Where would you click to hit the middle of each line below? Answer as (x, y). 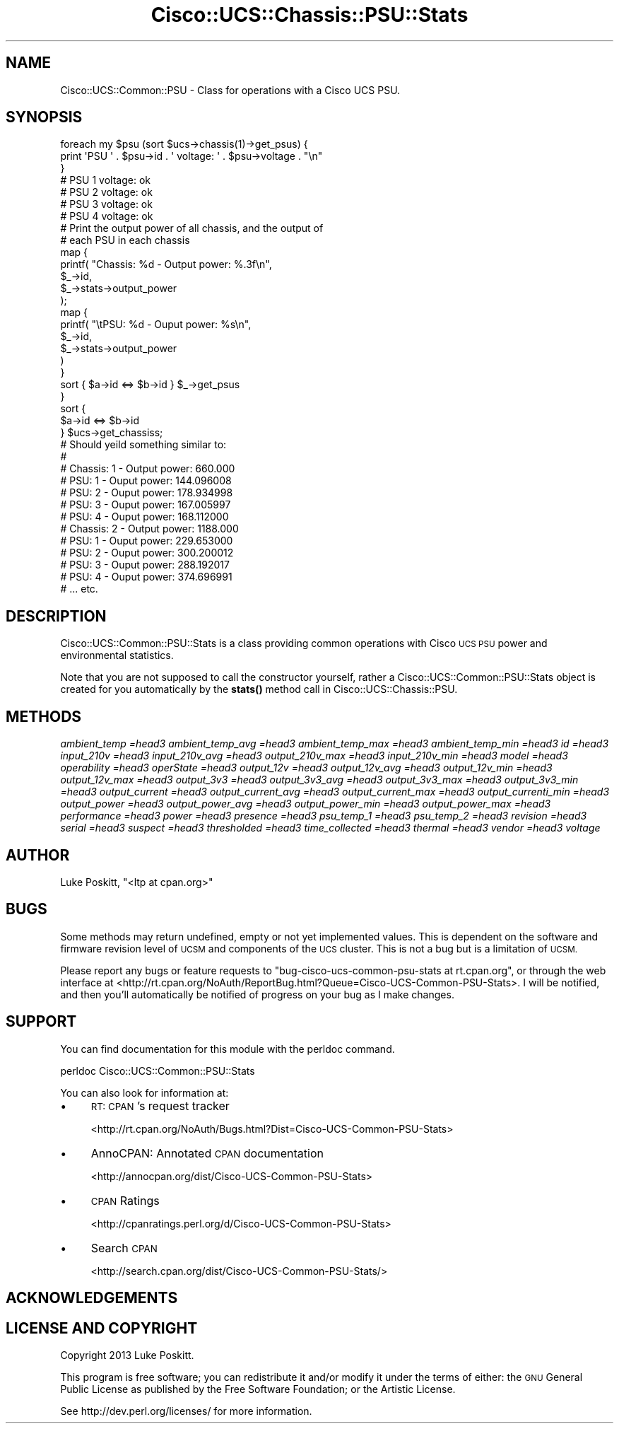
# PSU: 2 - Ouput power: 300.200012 (147, 553)
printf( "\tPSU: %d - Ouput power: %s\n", (156, 325)
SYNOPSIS (44, 117)
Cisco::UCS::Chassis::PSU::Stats (309, 15)
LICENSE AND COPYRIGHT (102, 1328)
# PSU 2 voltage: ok (106, 192)
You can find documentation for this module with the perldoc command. (228, 1049)
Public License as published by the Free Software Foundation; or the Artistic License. (258, 1389)
